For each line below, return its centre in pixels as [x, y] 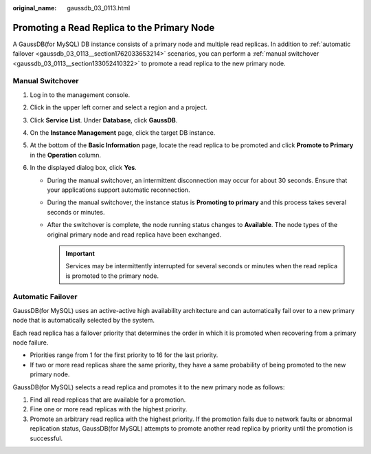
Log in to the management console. [80, 95]
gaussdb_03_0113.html [99, 8]
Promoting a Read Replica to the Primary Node [114, 28]
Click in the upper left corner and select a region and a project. [119, 107]
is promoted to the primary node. [112, 276]
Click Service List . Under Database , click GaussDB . [104, 120]
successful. [46, 438]
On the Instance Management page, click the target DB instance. [123, 133]
